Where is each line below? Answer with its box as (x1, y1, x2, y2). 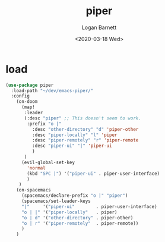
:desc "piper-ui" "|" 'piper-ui (31, 143, 112, 149)
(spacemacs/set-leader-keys (21, 198, 91, 205)
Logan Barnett (81, 24, 117, 31)
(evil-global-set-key (21, 159, 75, 165)
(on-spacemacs (16, 187, 51, 193)
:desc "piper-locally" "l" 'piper (31, 132, 118, 138)
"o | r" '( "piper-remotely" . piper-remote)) (21, 220, 139, 227)
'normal (27, 165, 46, 171)
